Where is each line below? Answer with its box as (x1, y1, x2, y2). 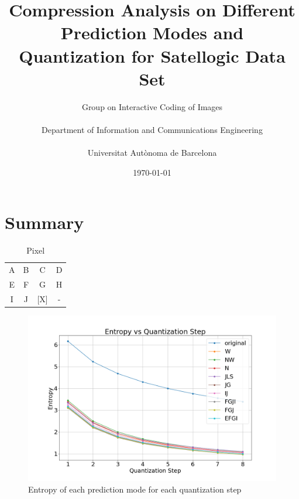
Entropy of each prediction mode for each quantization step (28, 483, 242, 495)
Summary (5, 210, 84, 234)
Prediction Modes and (60, 20, 244, 45)
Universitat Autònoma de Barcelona (87, 146, 217, 159)
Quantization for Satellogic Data (19, 43, 286, 67)
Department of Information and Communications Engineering (42, 123, 263, 135)
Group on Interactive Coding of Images (81, 100, 223, 112)
